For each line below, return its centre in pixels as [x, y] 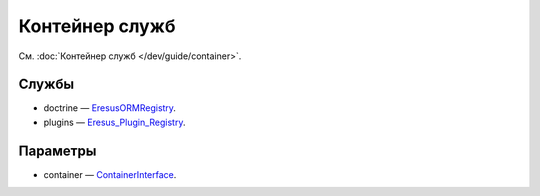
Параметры [57, 150]
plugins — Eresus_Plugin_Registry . [114, 122]
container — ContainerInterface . [110, 174]
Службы [46, 84]
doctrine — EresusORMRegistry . [110, 108]
